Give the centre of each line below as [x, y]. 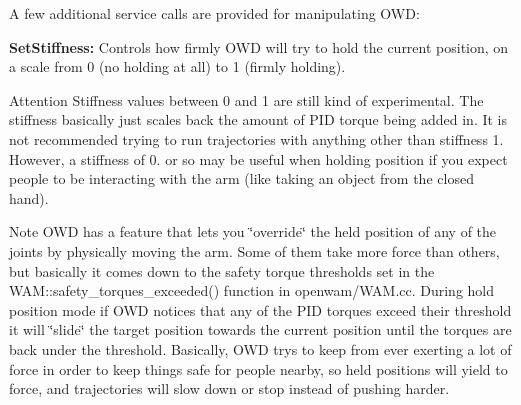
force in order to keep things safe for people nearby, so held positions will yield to [258, 368]
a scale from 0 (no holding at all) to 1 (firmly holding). [177, 66]
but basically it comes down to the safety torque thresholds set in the [222, 270]
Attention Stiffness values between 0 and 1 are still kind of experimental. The [246, 99]
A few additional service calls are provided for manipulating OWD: [214, 13]
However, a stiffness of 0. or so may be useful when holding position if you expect [258, 158]
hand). [29, 197]
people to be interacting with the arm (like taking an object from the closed [241, 178]
